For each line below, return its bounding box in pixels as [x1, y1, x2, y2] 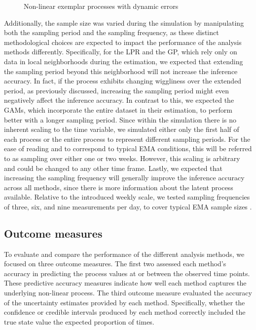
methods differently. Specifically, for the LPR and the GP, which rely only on [4, 46, 237, 57]
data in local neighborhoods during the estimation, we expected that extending [4, 56, 243, 66]
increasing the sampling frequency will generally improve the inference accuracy [4, 172, 245, 183]
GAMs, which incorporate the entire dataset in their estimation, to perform [4, 104, 232, 115]
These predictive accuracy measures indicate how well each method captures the [4, 278, 247, 288]
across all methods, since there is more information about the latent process [4, 182, 233, 192]
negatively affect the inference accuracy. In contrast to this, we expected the [4, 95, 234, 105]
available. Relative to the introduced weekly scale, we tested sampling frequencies [4, 192, 250, 202]
